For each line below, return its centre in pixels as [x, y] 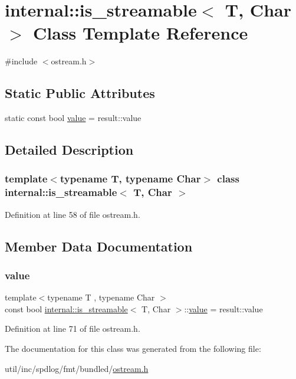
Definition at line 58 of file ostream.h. [73, 214]
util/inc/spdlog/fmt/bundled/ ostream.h [77, 368]
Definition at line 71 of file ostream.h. [73, 329]
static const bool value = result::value [73, 118]
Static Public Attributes [80, 93]
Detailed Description [69, 150]
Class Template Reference [141, 33]
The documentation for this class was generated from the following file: [133, 348]
